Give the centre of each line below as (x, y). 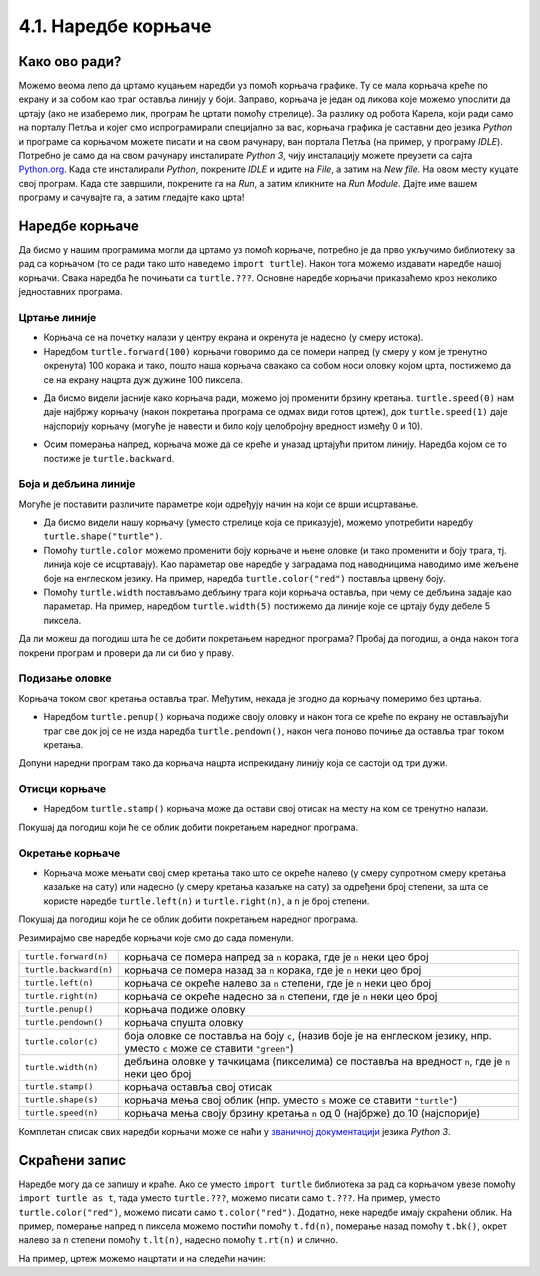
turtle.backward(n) (69, 970)
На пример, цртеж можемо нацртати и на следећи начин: (142, 1258)
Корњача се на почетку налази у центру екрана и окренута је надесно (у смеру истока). (233, 337)
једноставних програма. (70, 292)
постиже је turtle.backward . (109, 458)
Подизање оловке (65, 678)
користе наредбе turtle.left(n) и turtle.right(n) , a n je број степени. (206, 901)
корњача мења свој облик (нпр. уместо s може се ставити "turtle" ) (291, 1100)
